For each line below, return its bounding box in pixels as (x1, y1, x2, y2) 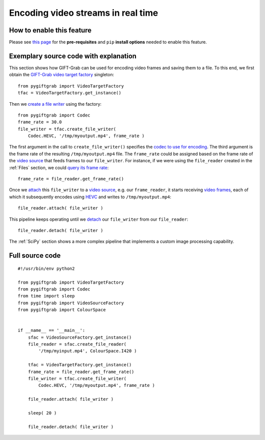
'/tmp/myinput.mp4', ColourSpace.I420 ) (38, 348, 137, 354)
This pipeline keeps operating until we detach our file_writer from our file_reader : (9, 216, 188, 222)
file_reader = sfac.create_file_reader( (27, 342, 127, 347)
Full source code (9, 251, 61, 260)
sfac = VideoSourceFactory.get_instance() (27, 334, 132, 340)
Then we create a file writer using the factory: (9, 101, 102, 107)
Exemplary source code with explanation (9, 52, 137, 60)
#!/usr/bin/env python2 (18, 265, 75, 271)
